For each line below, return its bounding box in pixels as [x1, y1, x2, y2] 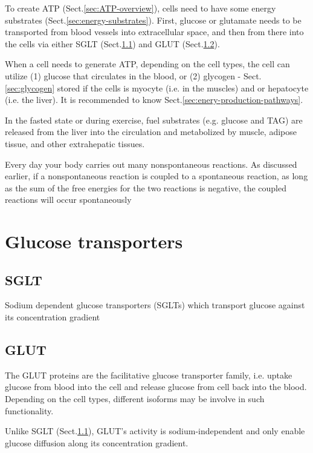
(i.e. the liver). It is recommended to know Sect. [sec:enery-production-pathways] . [5, 93, 303, 106]
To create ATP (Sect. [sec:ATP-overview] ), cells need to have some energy [5, 2, 276, 14]
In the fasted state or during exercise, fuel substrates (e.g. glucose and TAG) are [5, 113, 303, 126]
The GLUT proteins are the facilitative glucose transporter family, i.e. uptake [5, 368, 292, 381]
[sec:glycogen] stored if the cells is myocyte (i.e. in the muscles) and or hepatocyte [5, 81, 309, 94]
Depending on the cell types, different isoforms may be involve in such [5, 392, 265, 405]
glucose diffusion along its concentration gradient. [5, 436, 189, 449]
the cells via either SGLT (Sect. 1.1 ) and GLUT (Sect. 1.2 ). [5, 37, 220, 50]
